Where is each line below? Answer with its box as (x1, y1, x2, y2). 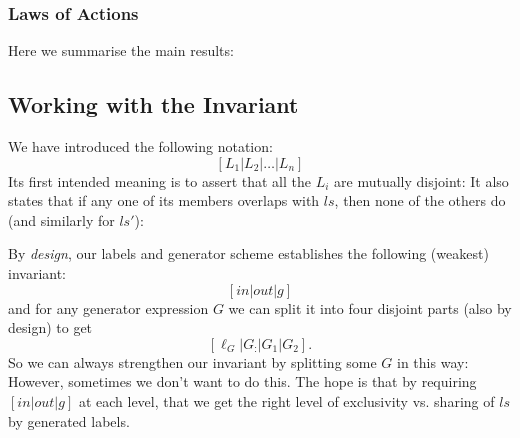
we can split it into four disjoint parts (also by (228, 297, 512, 318)
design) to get (8, 317, 93, 338)
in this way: (397, 351, 469, 372)
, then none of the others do (334, 190, 506, 211)
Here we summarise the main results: (8, 40, 234, 61)
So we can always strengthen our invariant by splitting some (8, 351, 377, 372)
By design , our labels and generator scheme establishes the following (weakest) (8, 243, 489, 264)
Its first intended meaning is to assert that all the (8, 170, 312, 191)
